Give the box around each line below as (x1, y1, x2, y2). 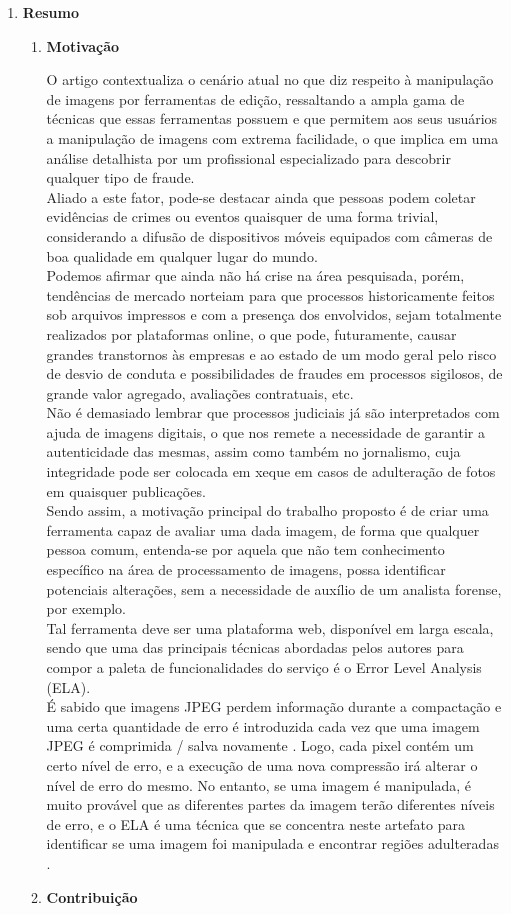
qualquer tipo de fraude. (46, 167, 195, 188)
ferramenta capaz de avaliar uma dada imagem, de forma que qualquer (46, 519, 480, 540)
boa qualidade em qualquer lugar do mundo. (46, 245, 318, 266)
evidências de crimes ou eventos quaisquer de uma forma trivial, (46, 206, 439, 227)
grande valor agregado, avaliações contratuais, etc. (46, 382, 354, 403)
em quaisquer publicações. (46, 480, 206, 501)
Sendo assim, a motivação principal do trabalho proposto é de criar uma (46, 500, 489, 521)
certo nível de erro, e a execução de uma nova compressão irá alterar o (46, 754, 478, 775)
